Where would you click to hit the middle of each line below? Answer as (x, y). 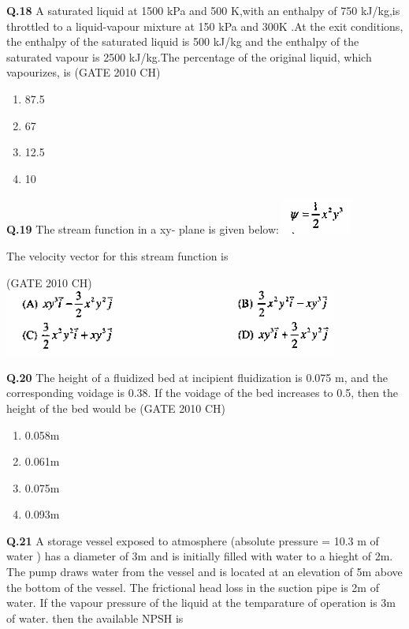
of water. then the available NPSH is (95, 618)
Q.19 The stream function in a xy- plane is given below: (143, 229)
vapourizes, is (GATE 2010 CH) (84, 72)
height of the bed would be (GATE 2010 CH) (116, 408)
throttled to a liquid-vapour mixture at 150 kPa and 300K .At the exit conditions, (205, 26)
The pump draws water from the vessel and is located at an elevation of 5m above (204, 572)
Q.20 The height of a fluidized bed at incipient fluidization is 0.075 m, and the (197, 377)
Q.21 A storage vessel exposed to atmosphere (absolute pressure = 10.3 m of (193, 540)
